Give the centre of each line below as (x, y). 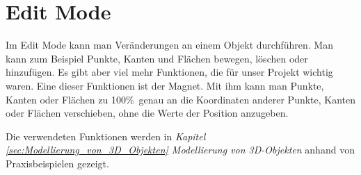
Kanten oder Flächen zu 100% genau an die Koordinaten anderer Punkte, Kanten (181, 99)
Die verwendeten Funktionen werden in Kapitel (106, 136)
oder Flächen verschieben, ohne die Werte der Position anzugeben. (147, 113)
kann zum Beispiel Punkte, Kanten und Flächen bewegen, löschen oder (157, 58)
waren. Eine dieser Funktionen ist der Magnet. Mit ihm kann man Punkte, (165, 85)
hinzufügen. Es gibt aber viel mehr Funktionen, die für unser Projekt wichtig (169, 72)
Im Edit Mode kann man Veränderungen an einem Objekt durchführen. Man (169, 45)
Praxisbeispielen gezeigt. (57, 163)
